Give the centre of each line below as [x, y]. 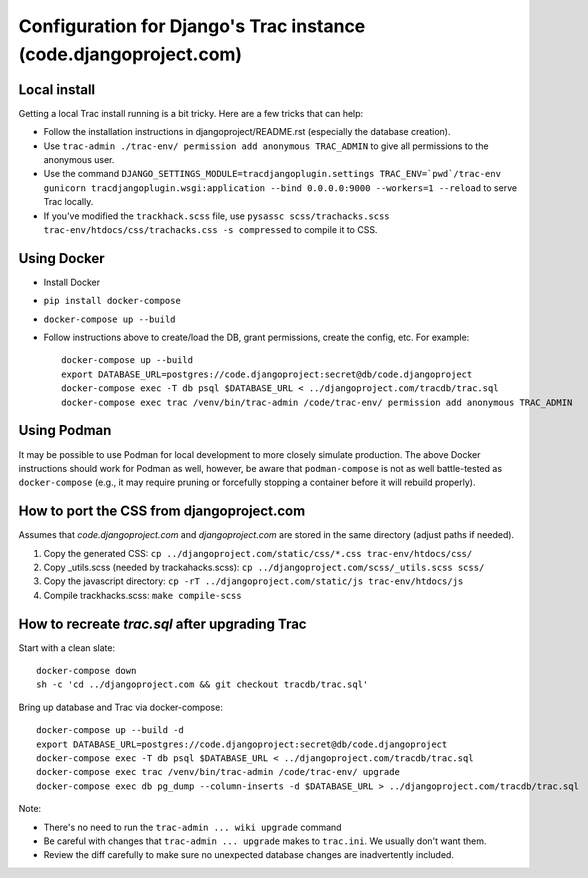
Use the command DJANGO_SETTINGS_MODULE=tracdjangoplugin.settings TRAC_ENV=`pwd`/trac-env [272, 174]
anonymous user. [79, 160]
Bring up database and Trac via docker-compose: [121, 707]
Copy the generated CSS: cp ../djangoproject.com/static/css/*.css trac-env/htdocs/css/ [258, 553]
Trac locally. [68, 202]
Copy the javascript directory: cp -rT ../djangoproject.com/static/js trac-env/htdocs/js [253, 581]
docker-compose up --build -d [110, 730]
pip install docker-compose [112, 301]
